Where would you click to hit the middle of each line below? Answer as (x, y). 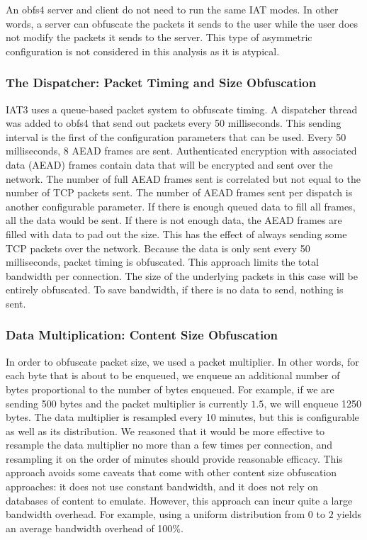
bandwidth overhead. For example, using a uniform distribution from (156, 514)
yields (349, 514)
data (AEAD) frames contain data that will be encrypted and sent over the (169, 164)
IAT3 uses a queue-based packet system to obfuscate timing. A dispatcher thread (182, 109)
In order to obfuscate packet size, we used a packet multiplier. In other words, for (182, 361)
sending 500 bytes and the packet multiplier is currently (127, 403)
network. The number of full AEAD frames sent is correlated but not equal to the (183, 178)
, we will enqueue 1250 (313, 403)
